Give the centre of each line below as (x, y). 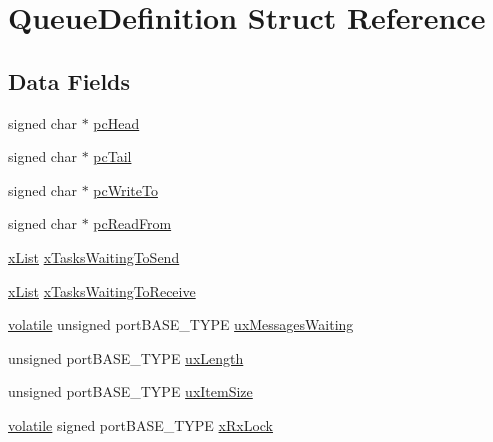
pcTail (112, 156)
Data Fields (69, 80)
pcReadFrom (132, 223)
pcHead (116, 122)
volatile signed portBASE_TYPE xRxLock (140, 424)
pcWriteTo (125, 189)
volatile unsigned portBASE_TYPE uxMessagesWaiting (181, 324)
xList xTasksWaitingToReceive (102, 290)
